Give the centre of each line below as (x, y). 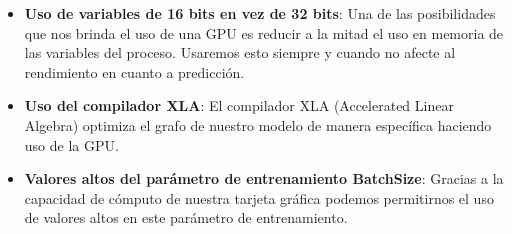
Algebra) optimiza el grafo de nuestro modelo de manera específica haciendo (258, 124)
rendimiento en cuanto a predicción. (134, 71)
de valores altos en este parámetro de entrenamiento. (186, 217)
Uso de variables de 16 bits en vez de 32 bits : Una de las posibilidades (260, 13)
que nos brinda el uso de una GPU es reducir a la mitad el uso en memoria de (264, 32)
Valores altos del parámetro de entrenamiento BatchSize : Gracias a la (264, 178)
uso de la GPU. (71, 144)
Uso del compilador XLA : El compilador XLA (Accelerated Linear (239, 105)
